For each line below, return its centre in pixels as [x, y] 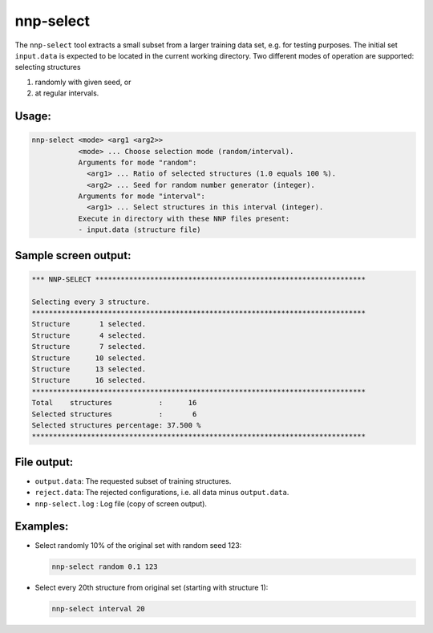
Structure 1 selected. [89, 324]
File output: [44, 462]
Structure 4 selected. [89, 335]
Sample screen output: [73, 256]
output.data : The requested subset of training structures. [133, 481]
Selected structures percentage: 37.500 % [116, 425]
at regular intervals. [67, 93]
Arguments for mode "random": [138, 162]
